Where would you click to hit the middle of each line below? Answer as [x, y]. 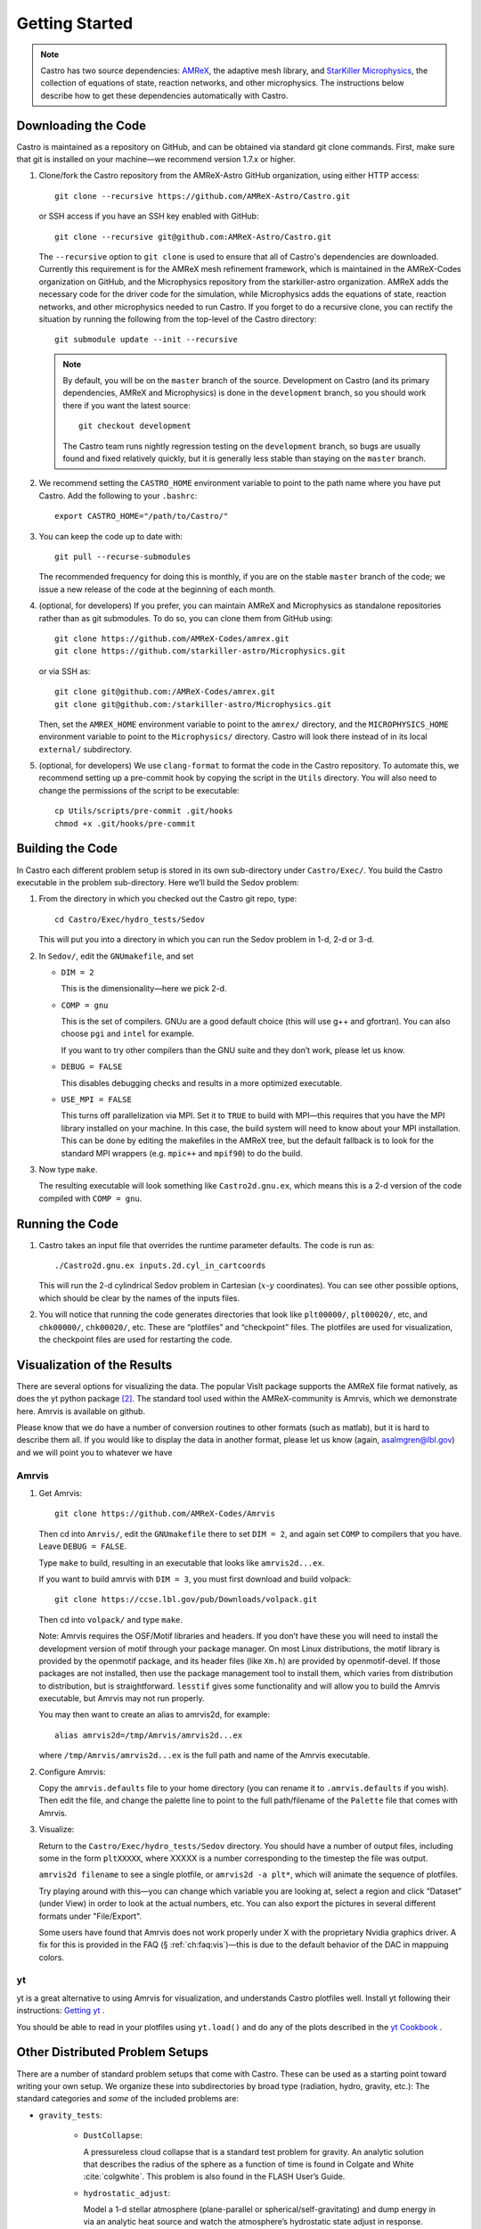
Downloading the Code [82, 125]
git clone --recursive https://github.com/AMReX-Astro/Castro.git [203, 196]
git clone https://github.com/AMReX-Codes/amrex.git [172, 638]
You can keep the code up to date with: [110, 536]
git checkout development [135, 426]
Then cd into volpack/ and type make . [110, 1619]
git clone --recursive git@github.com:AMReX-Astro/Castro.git [193, 237]
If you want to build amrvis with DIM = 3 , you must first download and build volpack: [195, 1579]
